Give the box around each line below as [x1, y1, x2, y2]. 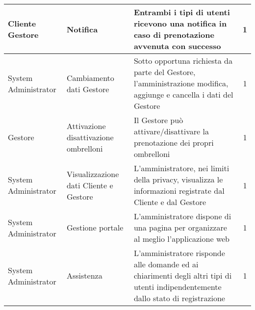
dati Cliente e [66, 179, 113, 191]
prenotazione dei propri [133, 137, 214, 148]
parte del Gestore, [133, 66, 196, 77]
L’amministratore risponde [133, 247, 225, 258]
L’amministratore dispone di [133, 210, 231, 222]
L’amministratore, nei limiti [133, 162, 229, 174]
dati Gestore [66, 83, 109, 95]
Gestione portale [66, 222, 124, 233]
